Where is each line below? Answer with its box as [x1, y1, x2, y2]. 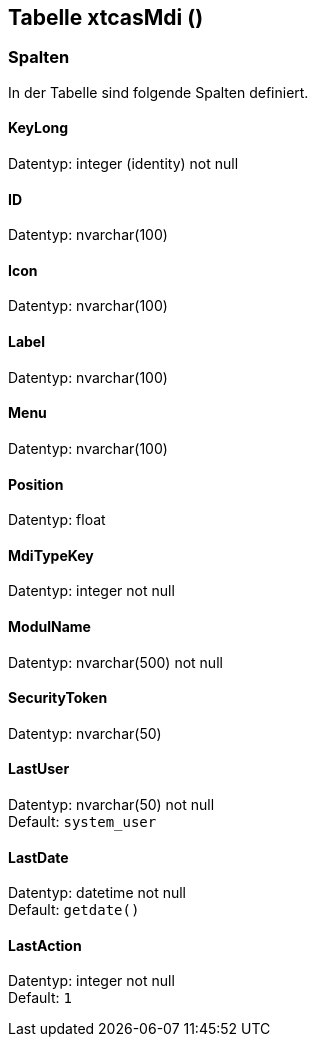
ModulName [8, 617, 91, 635]
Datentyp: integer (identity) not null [8, 155, 239, 173]
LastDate [8, 848, 69, 866]
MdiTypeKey [8, 546, 94, 564]
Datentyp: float [8, 511, 106, 529]
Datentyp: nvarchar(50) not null [8, 795, 215, 813]
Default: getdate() [8, 901, 140, 919]
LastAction [8, 936, 82, 954]
